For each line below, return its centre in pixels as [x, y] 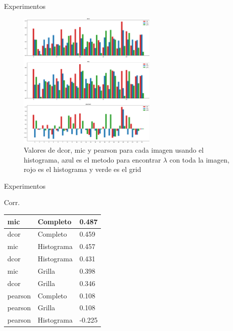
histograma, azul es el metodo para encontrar [93, 159]
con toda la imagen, [199, 159]
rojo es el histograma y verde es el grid [83, 169]
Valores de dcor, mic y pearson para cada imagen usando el [114, 150]
